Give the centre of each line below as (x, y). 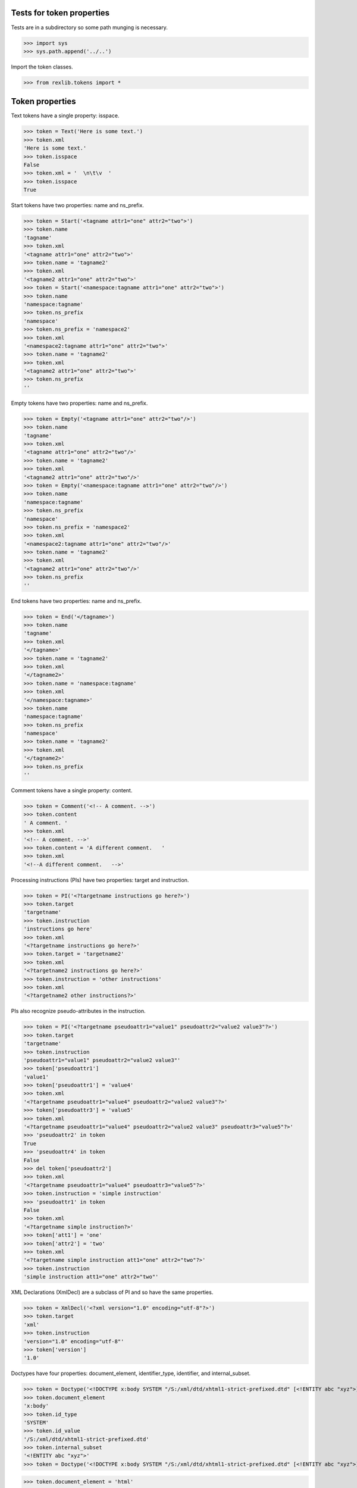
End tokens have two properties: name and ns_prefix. (76, 601)
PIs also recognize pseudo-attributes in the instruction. (78, 1011)
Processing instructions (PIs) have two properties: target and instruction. (100, 880)
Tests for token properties (60, 13)
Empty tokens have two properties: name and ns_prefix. (79, 403)
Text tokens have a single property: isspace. (65, 115)
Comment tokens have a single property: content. (72, 790)
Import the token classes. (42, 67)
